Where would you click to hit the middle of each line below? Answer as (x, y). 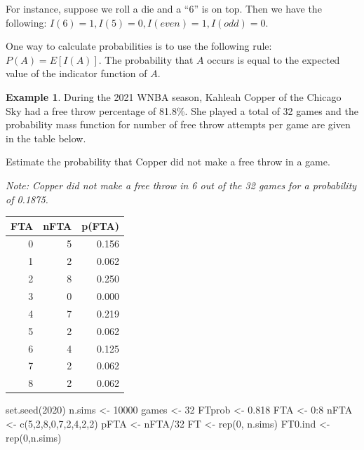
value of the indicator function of (76, 73)
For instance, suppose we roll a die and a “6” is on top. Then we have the (164, 8)
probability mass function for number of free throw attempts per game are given (178, 124)
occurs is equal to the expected (274, 59)
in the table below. (46, 138)
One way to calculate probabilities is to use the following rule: (139, 46)
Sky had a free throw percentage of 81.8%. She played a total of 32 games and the (182, 110)
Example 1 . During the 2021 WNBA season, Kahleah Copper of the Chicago (174, 96)
